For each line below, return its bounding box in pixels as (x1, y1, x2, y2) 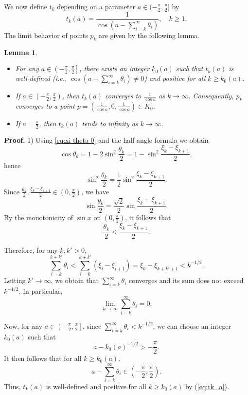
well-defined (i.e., (15, 73, 67, 83)
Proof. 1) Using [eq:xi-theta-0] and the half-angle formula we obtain (4, 134, 209, 145)
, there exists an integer (79, 63, 150, 74)
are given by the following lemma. (99, 30, 199, 40)
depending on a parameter (57, 1, 136, 11)
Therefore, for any (4, 245, 58, 255)
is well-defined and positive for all (46, 381, 146, 391)
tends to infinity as (82, 118, 138, 128)
